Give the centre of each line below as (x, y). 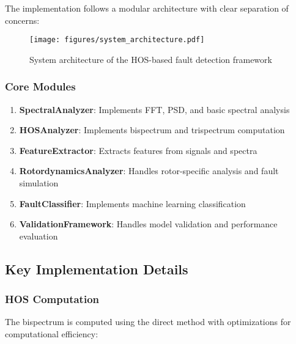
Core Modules (40, 86)
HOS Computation (52, 299)
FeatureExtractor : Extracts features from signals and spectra (138, 150)
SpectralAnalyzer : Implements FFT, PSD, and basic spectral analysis (154, 109)
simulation (39, 183)
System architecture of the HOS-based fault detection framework (151, 59)
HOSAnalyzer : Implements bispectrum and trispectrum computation (152, 130)
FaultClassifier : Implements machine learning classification (132, 203)
